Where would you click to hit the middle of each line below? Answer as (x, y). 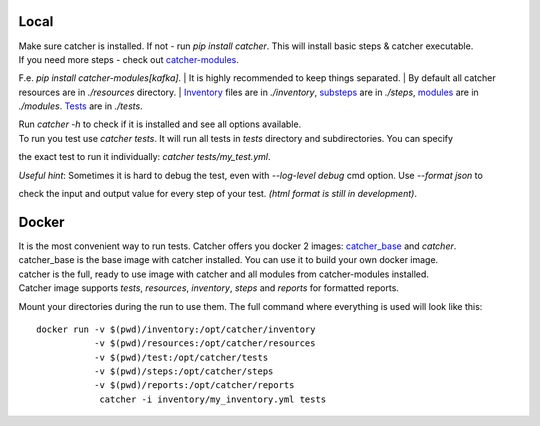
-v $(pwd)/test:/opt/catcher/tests (181, 357)
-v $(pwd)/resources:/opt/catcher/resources (204, 343)
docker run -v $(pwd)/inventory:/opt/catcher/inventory (176, 329)
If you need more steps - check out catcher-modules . (129, 59)
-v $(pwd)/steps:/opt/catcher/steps (183, 371)
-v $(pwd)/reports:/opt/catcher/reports (194, 385)
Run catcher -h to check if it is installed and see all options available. (160, 124)
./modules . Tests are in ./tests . (81, 106)
